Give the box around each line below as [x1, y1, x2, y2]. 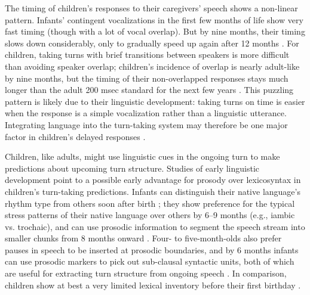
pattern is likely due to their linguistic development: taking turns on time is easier [5, 95, 305, 107]
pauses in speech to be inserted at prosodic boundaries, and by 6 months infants [5, 243, 299, 256]
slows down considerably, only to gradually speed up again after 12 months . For [5, 36, 299, 49]
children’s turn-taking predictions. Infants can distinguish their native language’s [5, 185, 300, 197]
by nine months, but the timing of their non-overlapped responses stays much [5, 72, 288, 84]
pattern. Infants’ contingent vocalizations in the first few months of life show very [5, 13, 303, 26]
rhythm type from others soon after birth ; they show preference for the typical [5, 197, 295, 209]
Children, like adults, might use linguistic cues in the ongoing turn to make [5, 150, 280, 163]
